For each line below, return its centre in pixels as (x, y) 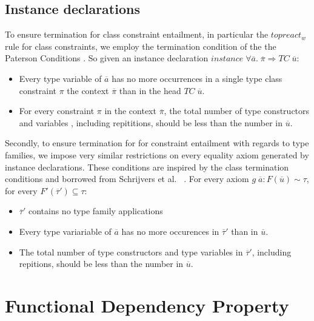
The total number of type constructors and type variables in (131, 252)
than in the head (150, 90)
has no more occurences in (170, 231)
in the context (130, 111)
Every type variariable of (65, 231)
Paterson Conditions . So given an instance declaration (107, 58)
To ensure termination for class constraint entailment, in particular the (137, 34)
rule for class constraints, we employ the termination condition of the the (141, 46)
